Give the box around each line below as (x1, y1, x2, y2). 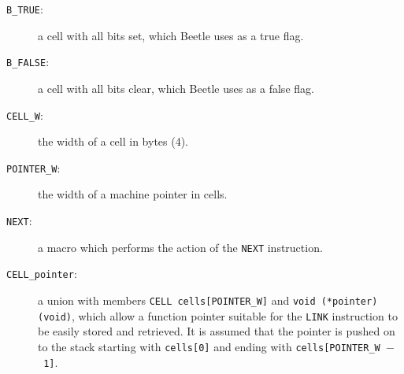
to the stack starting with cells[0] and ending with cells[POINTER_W (38, 338, 380, 354)
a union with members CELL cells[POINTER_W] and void (38, 291, 316, 308)
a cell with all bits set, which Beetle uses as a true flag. (38, 27, 304, 43)
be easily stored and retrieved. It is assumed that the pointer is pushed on (38, 323, 395, 339)
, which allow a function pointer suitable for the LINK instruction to (71, 307, 398, 324)
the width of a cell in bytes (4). (38, 133, 189, 150)
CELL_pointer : (6, 265, 77, 282)
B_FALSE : (6, 54, 50, 70)
